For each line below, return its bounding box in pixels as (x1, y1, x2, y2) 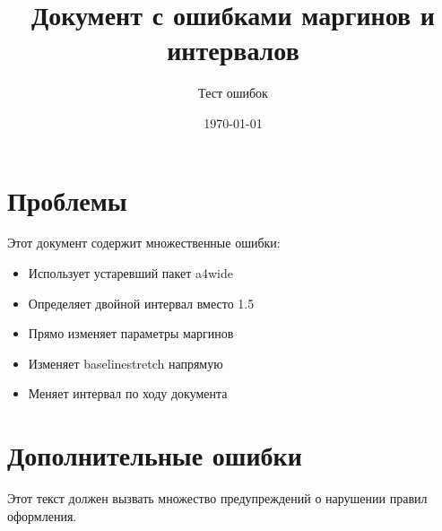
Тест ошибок (198, 83, 268, 102)
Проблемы (7, 181, 127, 218)
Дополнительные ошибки (7, 437, 302, 474)
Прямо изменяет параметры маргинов (28, 324, 234, 343)
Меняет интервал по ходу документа (28, 384, 228, 403)
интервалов (167, 31, 299, 68)
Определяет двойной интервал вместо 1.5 (28, 293, 255, 312)
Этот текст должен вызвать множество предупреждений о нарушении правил (7, 489, 428, 508)
